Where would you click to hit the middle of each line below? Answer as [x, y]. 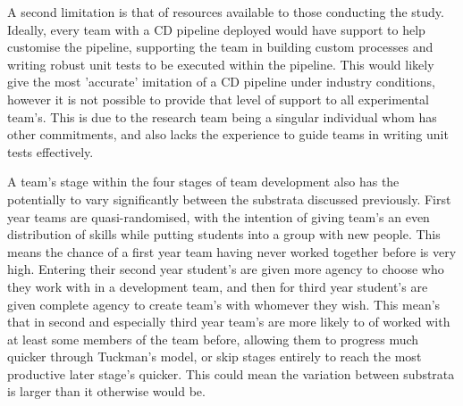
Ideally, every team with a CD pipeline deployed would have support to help [216, 29]
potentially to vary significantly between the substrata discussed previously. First [229, 199]
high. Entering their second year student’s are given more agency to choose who [226, 269]
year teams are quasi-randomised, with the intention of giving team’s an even [219, 216]
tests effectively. [51, 151]
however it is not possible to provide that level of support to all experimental [218, 99]
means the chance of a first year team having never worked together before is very [232, 251]
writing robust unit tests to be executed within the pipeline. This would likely [221, 64]
